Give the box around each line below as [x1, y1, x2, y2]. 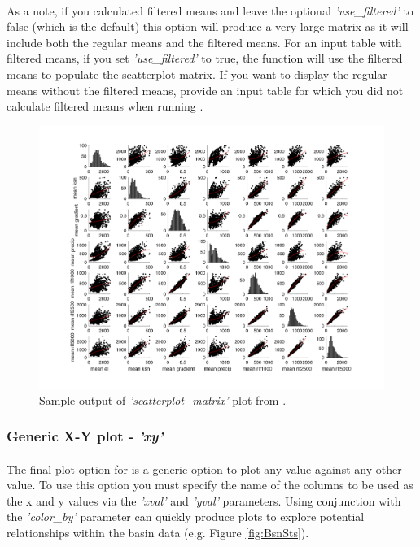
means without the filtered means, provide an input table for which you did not [7, 81, 404, 98]
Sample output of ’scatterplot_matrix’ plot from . [39, 391, 287, 408]
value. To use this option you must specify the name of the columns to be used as [7, 476, 413, 493]
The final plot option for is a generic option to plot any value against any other [7, 460, 402, 477]
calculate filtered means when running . [7, 98, 203, 115]
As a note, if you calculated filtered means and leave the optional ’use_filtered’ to [7, 2, 413, 19]
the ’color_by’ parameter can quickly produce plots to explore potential [7, 508, 365, 525]
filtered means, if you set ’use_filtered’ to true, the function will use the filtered [7, 50, 403, 67]
